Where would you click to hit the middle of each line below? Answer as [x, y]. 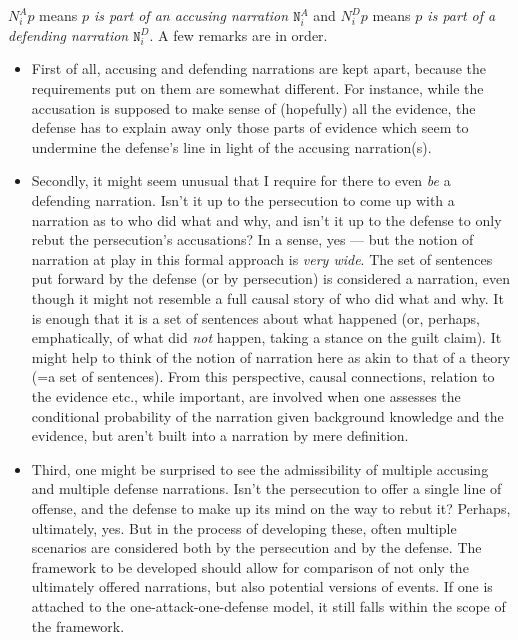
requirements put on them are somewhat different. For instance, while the [257, 88]
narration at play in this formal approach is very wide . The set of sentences [262, 258]
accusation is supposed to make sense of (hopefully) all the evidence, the [253, 107]
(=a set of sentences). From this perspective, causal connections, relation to [263, 376]
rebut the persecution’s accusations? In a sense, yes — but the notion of [252, 239]
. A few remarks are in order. [238, 34]
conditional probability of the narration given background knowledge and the [267, 415]
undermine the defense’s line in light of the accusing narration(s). [231, 146]
